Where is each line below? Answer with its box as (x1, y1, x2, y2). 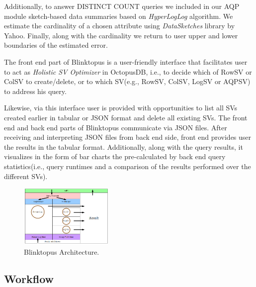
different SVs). (4, 171, 48, 181)
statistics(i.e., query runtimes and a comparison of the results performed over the (4, 161, 251, 171)
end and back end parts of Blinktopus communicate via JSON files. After (4, 122, 227, 132)
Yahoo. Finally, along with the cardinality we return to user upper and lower (4, 30, 238, 40)
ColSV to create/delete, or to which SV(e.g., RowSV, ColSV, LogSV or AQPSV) (4, 76, 251, 87)
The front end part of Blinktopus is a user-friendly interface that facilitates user (4, 56, 248, 67)
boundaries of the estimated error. (4, 40, 108, 50)
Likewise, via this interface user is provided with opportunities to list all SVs (4, 102, 238, 113)
